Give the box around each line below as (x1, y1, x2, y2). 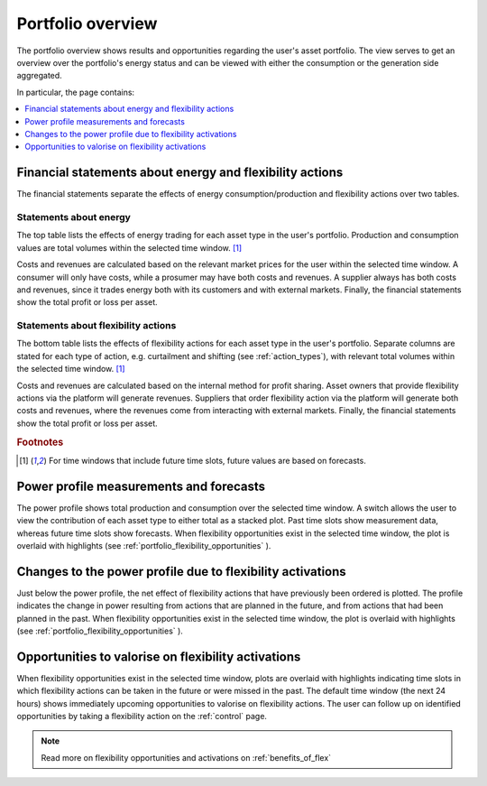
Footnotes (16, 436, 64, 448)
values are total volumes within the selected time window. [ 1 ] (16, 242, 243, 253)
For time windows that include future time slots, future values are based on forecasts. (48, 455, 367, 466)
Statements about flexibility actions (16, 319, 177, 332)
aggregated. (16, 70, 62, 81)
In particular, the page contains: (16, 87, 135, 97)
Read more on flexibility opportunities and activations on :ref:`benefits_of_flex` (41, 752, 332, 763)
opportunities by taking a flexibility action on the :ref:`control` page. (16, 711, 268, 722)
